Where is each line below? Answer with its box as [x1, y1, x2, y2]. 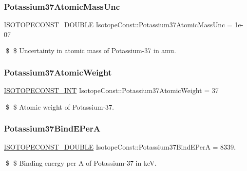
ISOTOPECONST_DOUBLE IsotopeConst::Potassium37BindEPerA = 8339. [4, 141, 236, 152]
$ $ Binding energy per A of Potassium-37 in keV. [5, 158, 157, 168]
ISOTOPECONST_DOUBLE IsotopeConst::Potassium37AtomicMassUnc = [4, 19, 232, 30]
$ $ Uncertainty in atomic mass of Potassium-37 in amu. [5, 45, 176, 56]
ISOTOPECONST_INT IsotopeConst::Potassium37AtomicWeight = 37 [4, 85, 219, 95]
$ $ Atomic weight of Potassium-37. [5, 101, 114, 112]
